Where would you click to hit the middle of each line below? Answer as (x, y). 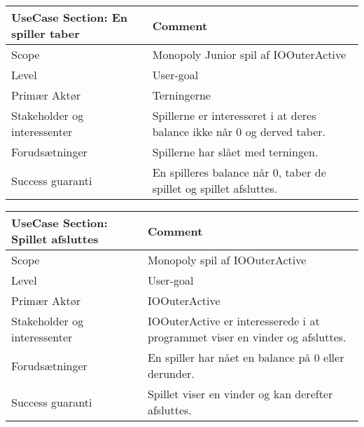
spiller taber (45, 33)
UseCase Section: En (69, 17)
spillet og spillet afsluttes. (215, 188)
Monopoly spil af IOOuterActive (227, 260)
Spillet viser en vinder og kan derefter (240, 394)
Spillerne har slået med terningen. (235, 152)
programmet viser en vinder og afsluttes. (247, 337)
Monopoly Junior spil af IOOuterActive (249, 54)
